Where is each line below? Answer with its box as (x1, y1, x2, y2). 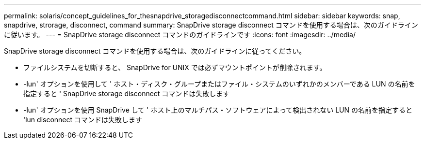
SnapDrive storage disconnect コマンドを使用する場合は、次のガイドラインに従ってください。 (4, 47, 306, 55)
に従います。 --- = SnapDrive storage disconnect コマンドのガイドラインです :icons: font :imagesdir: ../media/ (4, 30, 356, 39)
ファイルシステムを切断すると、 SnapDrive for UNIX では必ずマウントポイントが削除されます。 (23, 63, 327, 71)
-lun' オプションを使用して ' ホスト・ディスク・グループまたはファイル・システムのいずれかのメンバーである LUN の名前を (23, 80, 415, 88)
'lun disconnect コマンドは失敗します (23, 115, 143, 124)
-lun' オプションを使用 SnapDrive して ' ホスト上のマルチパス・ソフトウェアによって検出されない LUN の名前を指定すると (23, 106, 413, 114)
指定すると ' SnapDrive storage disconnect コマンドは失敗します (23, 89, 230, 98)
